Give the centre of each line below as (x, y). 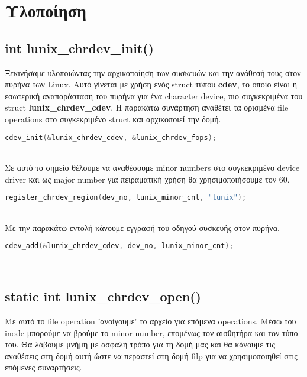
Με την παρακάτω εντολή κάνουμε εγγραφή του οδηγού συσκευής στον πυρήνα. (142, 227)
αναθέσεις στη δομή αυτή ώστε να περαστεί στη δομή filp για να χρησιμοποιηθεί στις (151, 355)
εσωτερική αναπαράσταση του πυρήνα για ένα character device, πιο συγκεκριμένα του (154, 95)
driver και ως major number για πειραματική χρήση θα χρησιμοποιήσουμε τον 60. (147, 179)
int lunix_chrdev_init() (79, 48)
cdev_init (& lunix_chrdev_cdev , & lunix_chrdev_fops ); (111, 137)
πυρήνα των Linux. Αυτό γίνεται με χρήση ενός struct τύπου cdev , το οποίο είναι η (151, 84)
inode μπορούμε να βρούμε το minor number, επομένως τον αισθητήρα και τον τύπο (151, 332)
